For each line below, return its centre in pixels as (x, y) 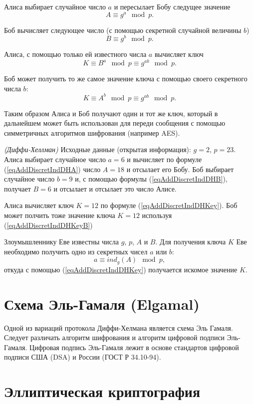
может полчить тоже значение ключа (60, 215)
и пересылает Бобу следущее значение (172, 6)
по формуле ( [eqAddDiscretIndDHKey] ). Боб (169, 205)
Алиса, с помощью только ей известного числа (75, 54)
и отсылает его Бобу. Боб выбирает (180, 169)
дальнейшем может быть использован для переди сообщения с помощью (115, 123)
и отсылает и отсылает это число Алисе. (115, 188)
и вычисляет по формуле (164, 159)
